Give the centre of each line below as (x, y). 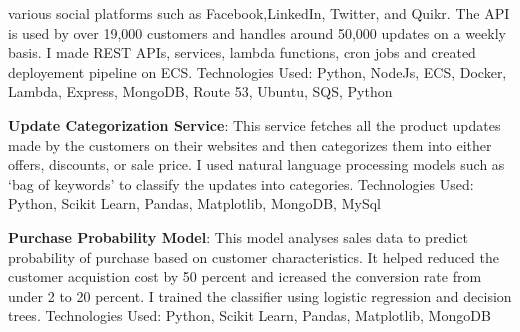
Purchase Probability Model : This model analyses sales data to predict (238, 236)
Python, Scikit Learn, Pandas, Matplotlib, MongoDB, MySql (194, 203)
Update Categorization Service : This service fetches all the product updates (254, 124)
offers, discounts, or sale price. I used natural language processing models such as (256, 164)
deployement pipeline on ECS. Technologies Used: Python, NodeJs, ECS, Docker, (257, 71)
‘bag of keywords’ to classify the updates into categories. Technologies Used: (241, 183)
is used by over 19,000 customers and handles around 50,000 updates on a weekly (257, 32)
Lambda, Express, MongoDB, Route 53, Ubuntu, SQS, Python (200, 91)
